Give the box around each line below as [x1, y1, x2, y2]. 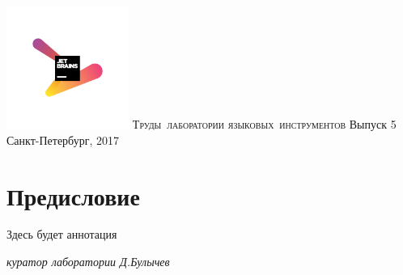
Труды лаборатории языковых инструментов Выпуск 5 [132, 116, 397, 133]
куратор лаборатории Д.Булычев [6, 253, 170, 270]
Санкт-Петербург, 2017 [6, 131, 119, 148]
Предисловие [6, 179, 140, 212]
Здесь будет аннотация [6, 226, 117, 243]
